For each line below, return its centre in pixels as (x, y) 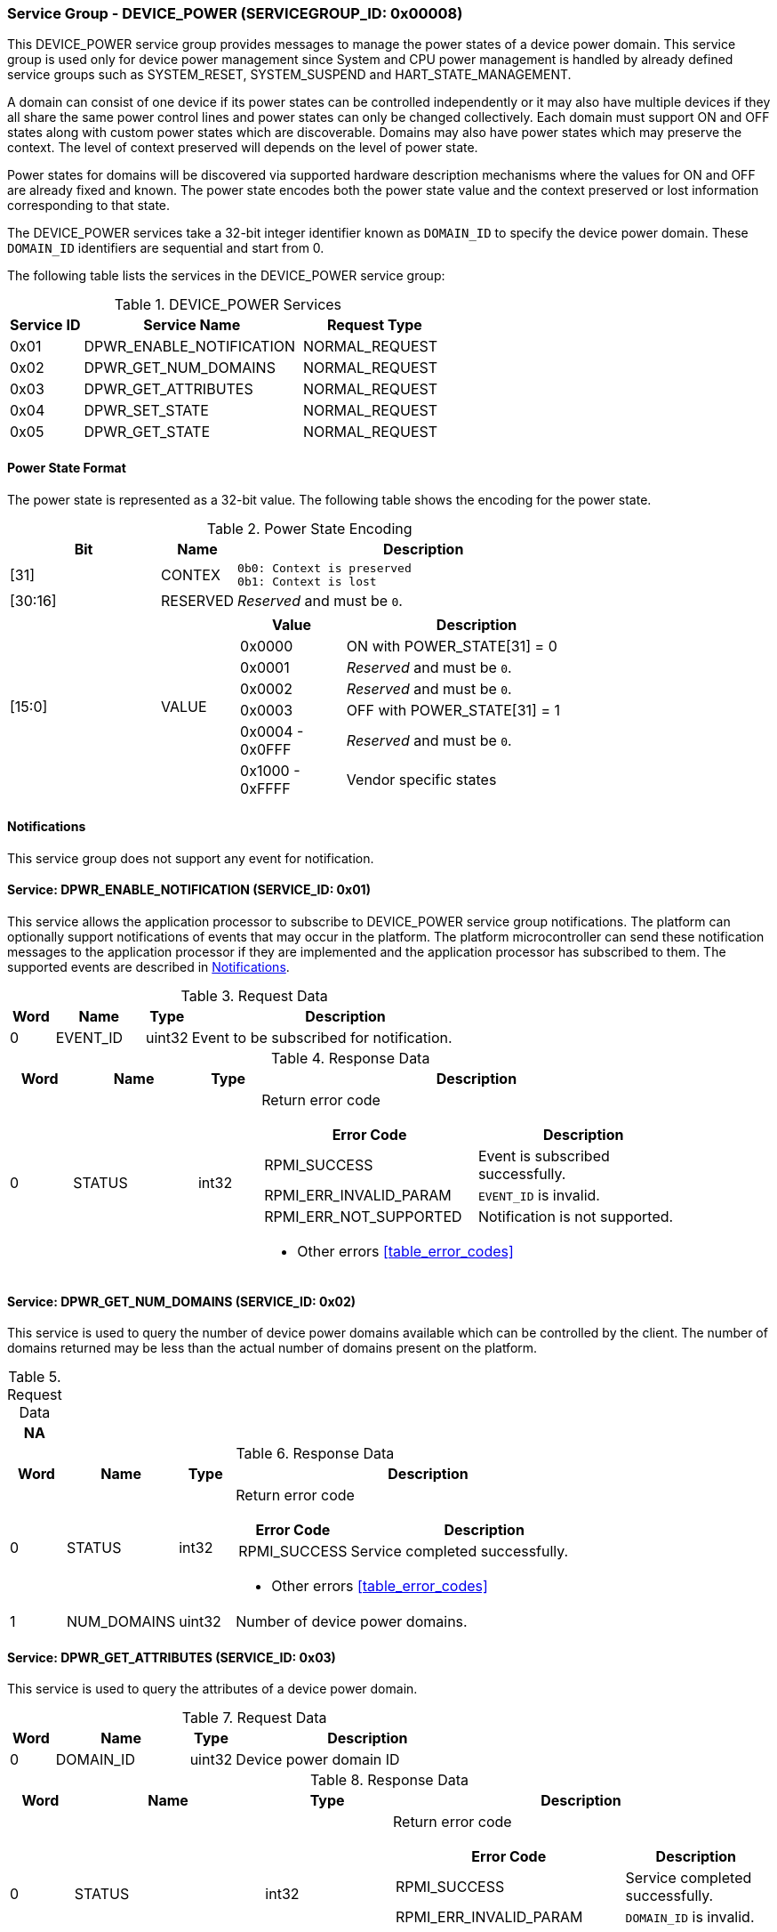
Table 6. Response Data (315, 1454)
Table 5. (35, 1377)
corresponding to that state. (89, 206)
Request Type (374, 325)
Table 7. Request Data (254, 1718)
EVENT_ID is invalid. (539, 1196)
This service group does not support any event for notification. (191, 858)
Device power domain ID (318, 1760)
